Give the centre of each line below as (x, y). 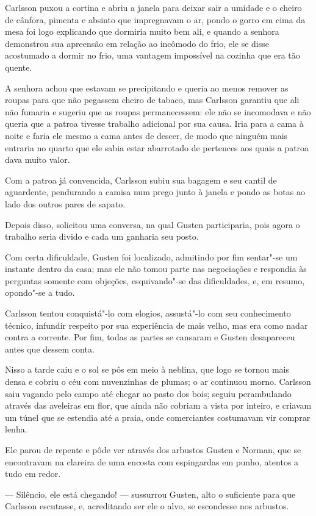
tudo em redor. (33, 474)
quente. (19, 67)
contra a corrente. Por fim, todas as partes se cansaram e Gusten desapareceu (150, 337)
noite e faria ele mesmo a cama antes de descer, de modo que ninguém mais (146, 135)
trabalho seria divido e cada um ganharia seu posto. (102, 236)
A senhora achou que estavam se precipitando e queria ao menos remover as (147, 88)
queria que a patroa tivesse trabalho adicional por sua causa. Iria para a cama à (154, 124)
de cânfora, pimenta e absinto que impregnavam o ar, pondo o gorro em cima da (155, 19)
